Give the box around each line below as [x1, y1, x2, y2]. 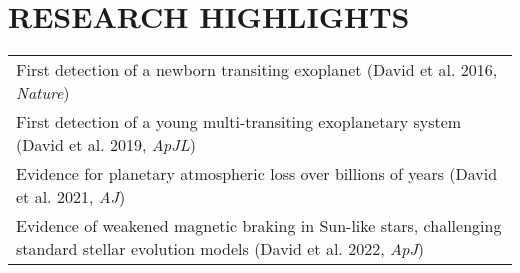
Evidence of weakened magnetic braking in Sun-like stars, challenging [16, 214, 502, 238]
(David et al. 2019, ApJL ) [16, 133, 196, 157]
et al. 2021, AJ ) [16, 185, 126, 209]
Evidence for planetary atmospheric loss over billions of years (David [16, 162, 498, 186]
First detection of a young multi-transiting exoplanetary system [16, 110, 462, 134]
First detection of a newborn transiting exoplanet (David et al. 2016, [16, 58, 498, 82]
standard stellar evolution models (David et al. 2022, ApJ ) [16, 237, 425, 261]
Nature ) [16, 81, 70, 105]
